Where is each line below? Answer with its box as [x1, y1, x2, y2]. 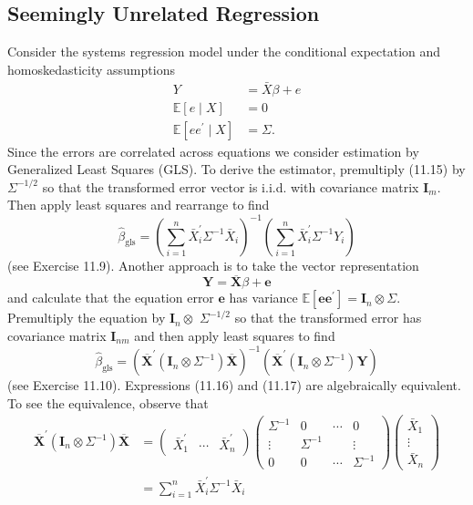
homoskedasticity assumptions [7, 59, 175, 78]
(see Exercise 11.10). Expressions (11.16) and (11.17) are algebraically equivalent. [7, 376, 461, 395]
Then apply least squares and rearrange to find [7, 195, 270, 214]
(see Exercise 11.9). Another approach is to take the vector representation [7, 255, 419, 274]
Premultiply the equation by [7, 308, 166, 327]
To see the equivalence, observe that [7, 393, 209, 412]
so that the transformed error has [234, 308, 422, 327]
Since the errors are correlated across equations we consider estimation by [7, 141, 419, 160]
